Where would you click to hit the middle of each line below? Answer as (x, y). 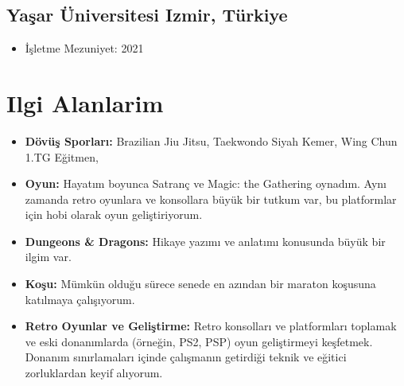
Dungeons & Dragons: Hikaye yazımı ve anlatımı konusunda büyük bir (205, 241)
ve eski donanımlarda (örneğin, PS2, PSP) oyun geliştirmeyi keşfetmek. (199, 341)
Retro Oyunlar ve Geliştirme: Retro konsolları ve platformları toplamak (211, 326)
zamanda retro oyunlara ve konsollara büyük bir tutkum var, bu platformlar (211, 199)
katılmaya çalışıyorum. (80, 299)
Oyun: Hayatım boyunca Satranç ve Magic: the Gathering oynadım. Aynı (206, 183)
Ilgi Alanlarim (85, 102)
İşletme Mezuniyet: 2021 (84, 48)
